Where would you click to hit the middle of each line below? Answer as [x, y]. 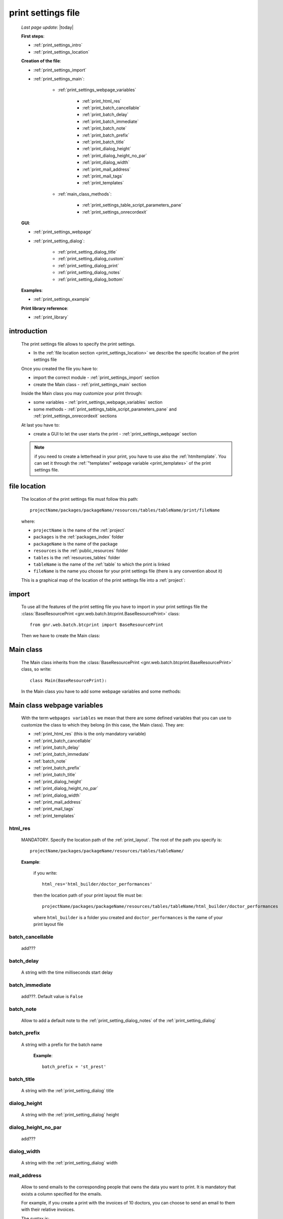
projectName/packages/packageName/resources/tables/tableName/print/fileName [125, 510]
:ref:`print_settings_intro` [58, 45]
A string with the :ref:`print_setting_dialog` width [69, 1163]
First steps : [33, 36]
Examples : [32, 291]
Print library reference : [45, 308]
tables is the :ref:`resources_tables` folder [77, 557]
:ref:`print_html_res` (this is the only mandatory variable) [90, 734]
